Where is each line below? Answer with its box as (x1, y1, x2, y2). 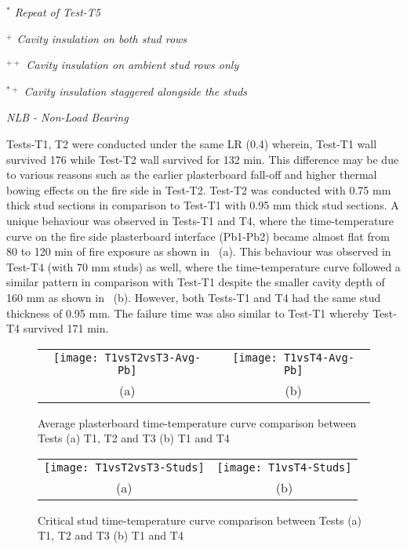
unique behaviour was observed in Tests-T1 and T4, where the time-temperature (6, 212, 394, 228)
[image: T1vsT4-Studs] (216, 460, 352, 474)
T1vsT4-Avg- (283, 351, 354, 364)
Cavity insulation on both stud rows (16, 30, 187, 46)
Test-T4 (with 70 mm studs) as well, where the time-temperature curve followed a (6, 258, 401, 274)
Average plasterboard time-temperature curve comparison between (38, 414, 357, 431)
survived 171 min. (23, 320, 109, 336)
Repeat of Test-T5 (14, 4, 101, 20)
